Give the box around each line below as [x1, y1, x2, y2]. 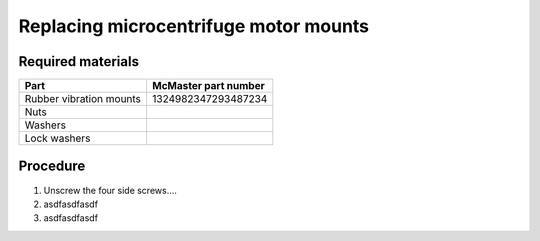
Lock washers [24, 131, 91, 145]
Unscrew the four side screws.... [43, 184, 177, 196]
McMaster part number [151, 79, 265, 93]
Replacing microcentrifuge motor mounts [18, 15, 370, 37]
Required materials [18, 53, 140, 70]
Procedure [18, 158, 86, 175]
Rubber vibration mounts [24, 92, 142, 106]
